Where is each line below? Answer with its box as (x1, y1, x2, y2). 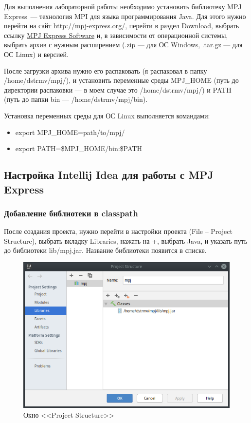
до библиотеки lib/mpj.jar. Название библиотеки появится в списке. (4, 245, 207, 255)
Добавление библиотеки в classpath (4, 207, 138, 219)
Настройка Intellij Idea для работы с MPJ (4, 167, 214, 182)
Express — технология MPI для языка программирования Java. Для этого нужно (4, 11, 246, 21)
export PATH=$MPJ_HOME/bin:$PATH (15, 143, 142, 154)
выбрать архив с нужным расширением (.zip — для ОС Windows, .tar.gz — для (4, 39, 243, 50)
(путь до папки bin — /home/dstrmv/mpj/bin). (4, 94, 148, 104)
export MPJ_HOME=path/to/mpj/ (15, 127, 125, 137)
